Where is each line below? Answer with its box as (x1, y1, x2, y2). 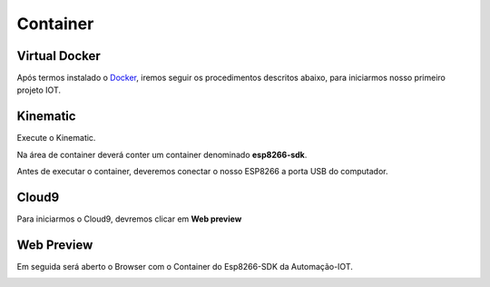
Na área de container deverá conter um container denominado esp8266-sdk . (16, 149, 308, 160)
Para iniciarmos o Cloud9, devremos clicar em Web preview (16, 213, 242, 224)
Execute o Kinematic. (16, 133, 96, 143)
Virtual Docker (16, 48, 102, 64)
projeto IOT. (16, 84, 61, 95)
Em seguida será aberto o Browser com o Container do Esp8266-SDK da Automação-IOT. (16, 261, 353, 272)
